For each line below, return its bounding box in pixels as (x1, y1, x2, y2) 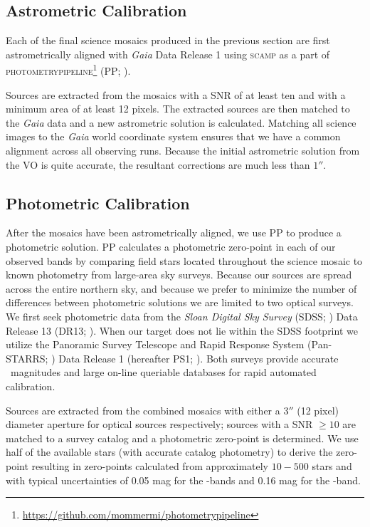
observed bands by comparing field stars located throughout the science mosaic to (6, 253, 363, 268)
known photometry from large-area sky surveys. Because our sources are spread (6, 267, 352, 282)
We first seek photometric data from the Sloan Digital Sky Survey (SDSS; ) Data (6, 308, 358, 323)
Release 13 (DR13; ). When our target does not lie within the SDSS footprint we (6, 323, 358, 338)
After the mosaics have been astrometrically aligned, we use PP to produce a (6, 225, 342, 240)
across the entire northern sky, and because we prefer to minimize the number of (6, 281, 357, 296)
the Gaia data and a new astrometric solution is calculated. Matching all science (6, 115, 356, 130)
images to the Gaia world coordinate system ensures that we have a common (6, 129, 341, 144)
